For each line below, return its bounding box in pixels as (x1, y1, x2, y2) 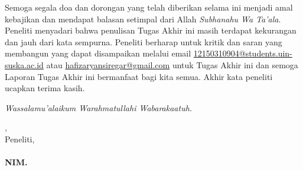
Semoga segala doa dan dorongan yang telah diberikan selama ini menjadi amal (5, 1, 293, 13)
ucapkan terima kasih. (5, 82, 85, 94)
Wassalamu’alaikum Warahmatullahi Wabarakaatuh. (5, 101, 193, 114)
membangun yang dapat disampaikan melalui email (5, 47, 191, 59)
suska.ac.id (5, 58, 44, 71)
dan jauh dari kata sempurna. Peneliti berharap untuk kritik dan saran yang (5, 35, 282, 48)
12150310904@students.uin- (193, 47, 292, 59)
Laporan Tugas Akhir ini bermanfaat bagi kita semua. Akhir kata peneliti (5, 70, 273, 82)
